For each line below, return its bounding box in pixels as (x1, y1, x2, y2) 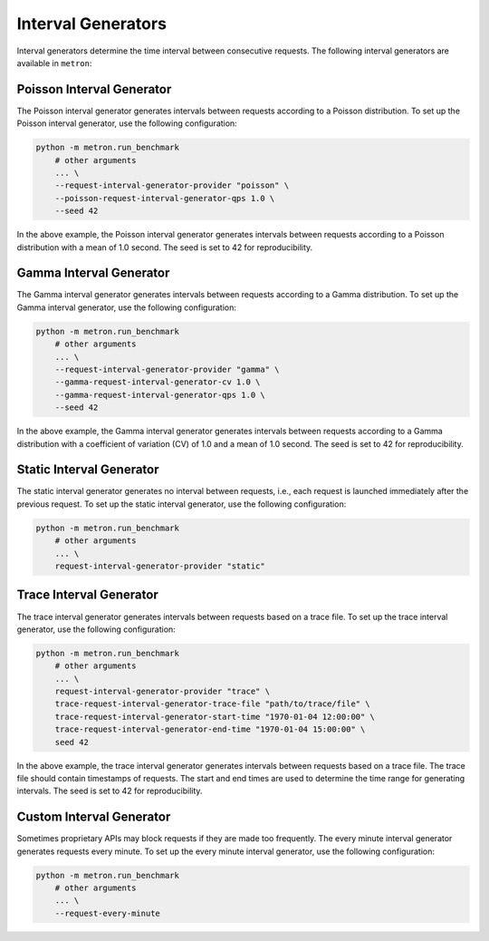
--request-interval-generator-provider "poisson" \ (54, 180, 290, 190)
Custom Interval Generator (16, 810, 171, 825)
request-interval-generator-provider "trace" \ (54, 686, 271, 697)
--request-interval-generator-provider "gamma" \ (54, 364, 280, 374)
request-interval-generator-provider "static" (54, 561, 266, 571)
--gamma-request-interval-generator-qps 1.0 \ (54, 390, 266, 400)
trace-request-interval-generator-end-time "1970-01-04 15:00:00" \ (54, 724, 366, 734)
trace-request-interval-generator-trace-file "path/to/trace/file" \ (54, 699, 370, 709)
